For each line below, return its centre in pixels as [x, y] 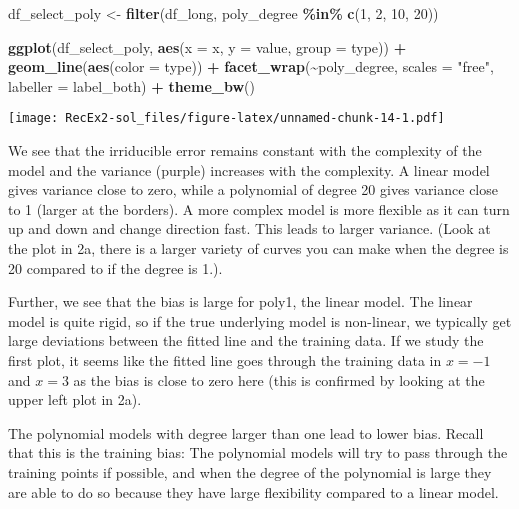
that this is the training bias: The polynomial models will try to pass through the [258, 452]
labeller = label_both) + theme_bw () [131, 85]
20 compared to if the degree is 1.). [115, 267]
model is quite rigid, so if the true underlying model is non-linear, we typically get [260, 320]
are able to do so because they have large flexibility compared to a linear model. [253, 491]
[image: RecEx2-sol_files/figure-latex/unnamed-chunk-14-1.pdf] [226, 118]
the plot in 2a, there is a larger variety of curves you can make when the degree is [258, 248]
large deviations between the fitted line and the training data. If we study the [246, 340]
